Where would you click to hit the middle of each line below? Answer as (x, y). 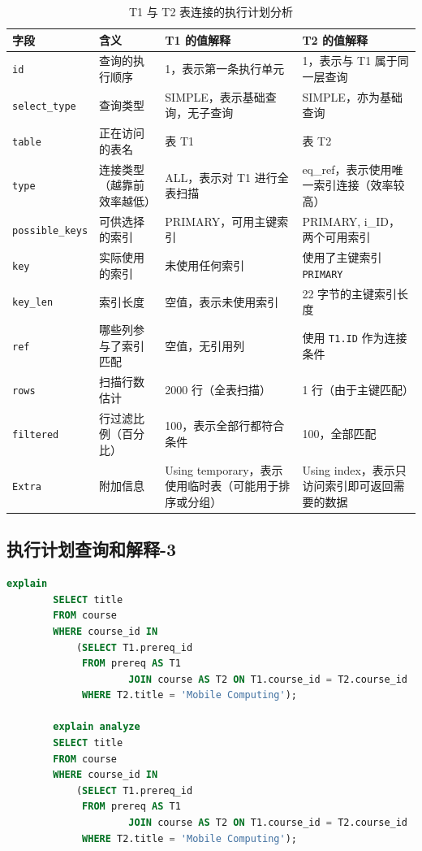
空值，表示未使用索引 (222, 301)
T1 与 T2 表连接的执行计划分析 (211, 11)
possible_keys (50, 230)
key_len (33, 303)
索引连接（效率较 (359, 185)
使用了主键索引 (342, 257)
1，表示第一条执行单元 (225, 69)
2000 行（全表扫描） (218, 389)
